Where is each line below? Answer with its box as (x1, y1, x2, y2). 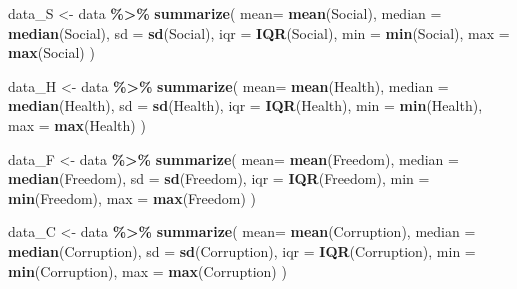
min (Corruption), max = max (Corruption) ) (8, 260, 287, 281)
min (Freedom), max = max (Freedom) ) (8, 187, 257, 208)
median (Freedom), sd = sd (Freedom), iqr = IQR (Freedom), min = (8, 168, 430, 189)
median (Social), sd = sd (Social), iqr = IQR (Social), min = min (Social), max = (8, 22, 510, 43)
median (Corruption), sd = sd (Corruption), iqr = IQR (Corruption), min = (8, 240, 476, 261)
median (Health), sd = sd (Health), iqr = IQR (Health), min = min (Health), (8, 95, 483, 116)
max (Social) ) (8, 42, 95, 63)
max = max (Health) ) (8, 114, 146, 135)
